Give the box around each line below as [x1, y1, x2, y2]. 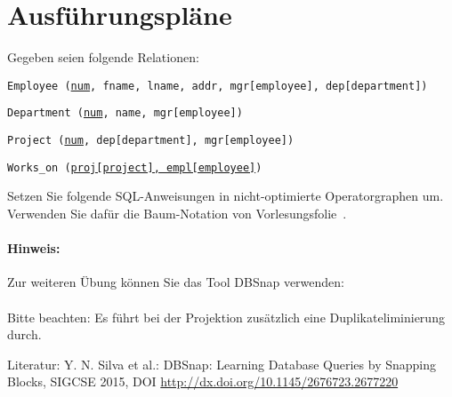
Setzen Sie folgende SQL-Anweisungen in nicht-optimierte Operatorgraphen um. [7, 187, 444, 205]
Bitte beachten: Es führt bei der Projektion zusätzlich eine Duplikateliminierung [7, 307, 445, 326]
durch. [7, 325, 42, 344]
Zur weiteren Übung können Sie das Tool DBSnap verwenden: [7, 273, 344, 291]
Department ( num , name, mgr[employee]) [7, 107, 243, 120]
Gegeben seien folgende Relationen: [7, 48, 199, 67]
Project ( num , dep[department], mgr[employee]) [7, 134, 295, 147]
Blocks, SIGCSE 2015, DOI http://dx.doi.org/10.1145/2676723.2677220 [7, 372, 399, 391]
